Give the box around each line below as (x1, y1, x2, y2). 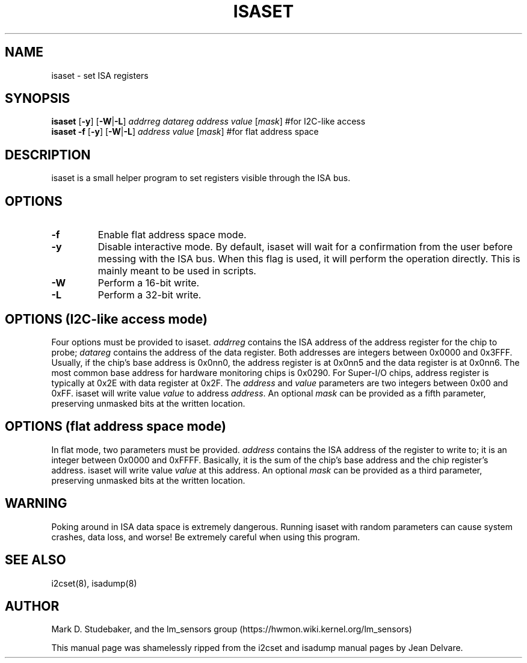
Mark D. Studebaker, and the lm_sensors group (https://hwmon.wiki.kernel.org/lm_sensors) (51, 624, 412, 635)
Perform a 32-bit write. (97, 289, 202, 301)
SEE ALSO (5, 552, 66, 568)
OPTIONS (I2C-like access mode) (5, 311, 208, 327)
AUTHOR (5, 598, 60, 614)
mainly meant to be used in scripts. (97, 265, 256, 277)
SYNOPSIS (5, 91, 70, 106)
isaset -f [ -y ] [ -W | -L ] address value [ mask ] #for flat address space (51, 126, 319, 137)
